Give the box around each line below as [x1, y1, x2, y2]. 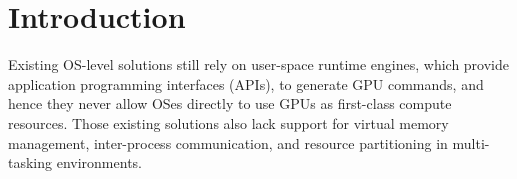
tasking [8, 152, 53, 173]
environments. [56, 152, 142, 173]
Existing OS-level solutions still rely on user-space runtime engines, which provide [8, 54, 510, 75]
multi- [452, 132, 490, 153]
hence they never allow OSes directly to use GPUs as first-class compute [8, 93, 452, 114]
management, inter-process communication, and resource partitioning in [8, 132, 448, 153]
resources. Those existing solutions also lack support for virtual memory [8, 112, 449, 133]
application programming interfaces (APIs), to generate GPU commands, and [8, 73, 484, 94]
